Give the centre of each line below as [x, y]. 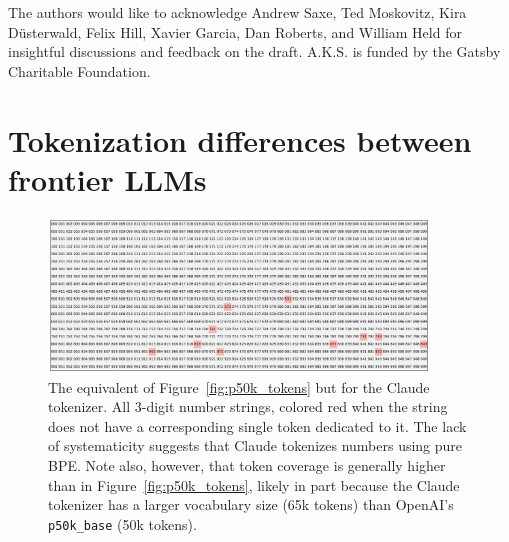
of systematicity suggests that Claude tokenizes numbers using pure [255, 445]
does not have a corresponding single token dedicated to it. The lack [257, 425]
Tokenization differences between [240, 139]
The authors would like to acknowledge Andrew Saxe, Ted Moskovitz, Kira [237, 12]
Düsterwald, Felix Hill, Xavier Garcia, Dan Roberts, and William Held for [235, 31]
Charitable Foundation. [79, 70]
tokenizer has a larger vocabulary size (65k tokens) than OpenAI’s [251, 504]
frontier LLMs [107, 178]
